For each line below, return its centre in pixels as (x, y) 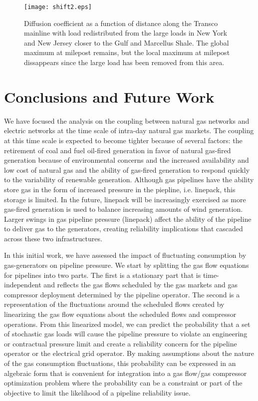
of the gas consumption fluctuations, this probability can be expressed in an (120, 363)
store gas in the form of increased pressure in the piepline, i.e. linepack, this (120, 189)
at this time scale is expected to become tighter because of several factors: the (123, 140)
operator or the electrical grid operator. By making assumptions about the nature (129, 353)
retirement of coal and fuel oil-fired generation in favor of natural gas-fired (118, 150)
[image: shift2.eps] (58, 7)
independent (23, 285)
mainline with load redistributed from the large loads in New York (126, 33)
